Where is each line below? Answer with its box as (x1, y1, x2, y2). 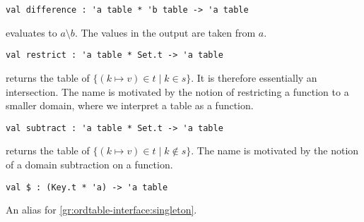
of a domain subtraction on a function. (6, 156, 173, 171)
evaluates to (6, 25, 57, 39)
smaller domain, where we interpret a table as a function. (6, 98, 254, 113)
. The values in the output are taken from (74, 25, 256, 39)
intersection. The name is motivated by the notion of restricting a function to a (6, 84, 349, 99)
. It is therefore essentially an (191, 70, 317, 85)
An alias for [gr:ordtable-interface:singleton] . (6, 202, 197, 217)
